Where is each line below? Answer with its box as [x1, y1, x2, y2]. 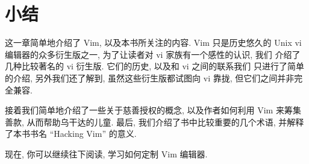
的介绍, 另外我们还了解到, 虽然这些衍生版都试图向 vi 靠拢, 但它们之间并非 [5, 71, 295, 84]
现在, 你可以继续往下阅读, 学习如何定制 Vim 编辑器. [5, 147, 208, 160]
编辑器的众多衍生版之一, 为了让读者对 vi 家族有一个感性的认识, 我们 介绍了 [5, 48, 301, 60]
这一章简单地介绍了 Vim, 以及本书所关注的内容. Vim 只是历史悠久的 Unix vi [5, 36, 302, 49]
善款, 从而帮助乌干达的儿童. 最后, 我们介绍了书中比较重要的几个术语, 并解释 [5, 115, 304, 128]
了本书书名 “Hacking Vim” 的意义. [5, 127, 137, 140]
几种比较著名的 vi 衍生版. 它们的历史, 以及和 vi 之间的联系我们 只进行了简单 [5, 60, 304, 72]
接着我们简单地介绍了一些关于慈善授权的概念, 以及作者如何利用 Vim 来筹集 [5, 104, 301, 116]
